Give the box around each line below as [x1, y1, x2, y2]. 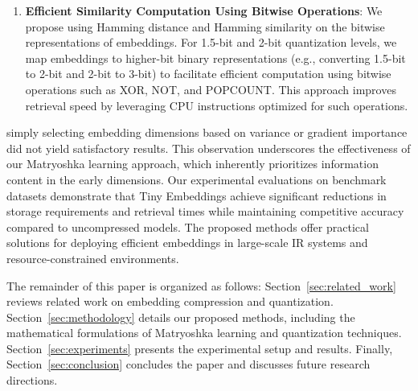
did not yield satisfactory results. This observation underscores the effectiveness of [6, 139, 411, 156]
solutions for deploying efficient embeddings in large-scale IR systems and [6, 234, 368, 251]
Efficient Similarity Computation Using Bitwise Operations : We [25, 2, 383, 19]
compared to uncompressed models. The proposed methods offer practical [6, 218, 369, 235]
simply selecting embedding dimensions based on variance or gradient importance [6, 124, 408, 141]
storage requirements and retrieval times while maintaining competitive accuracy [6, 203, 404, 220]
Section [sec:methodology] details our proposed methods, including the [6, 308, 355, 325]
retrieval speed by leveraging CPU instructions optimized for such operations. [25, 97, 408, 113]
